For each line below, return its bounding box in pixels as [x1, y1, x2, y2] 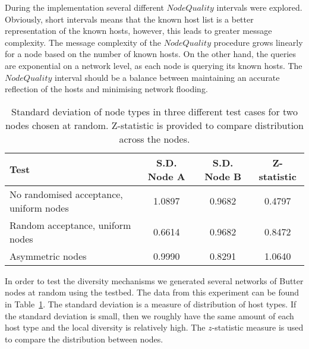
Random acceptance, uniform [10, 218, 131, 232]
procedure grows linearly [213, 36, 303, 48]
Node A [147, 169, 185, 183]
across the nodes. [119, 131, 190, 146]
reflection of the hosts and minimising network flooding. [5, 83, 208, 95]
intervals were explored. [216, 1, 302, 13]
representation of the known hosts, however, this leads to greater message [5, 24, 272, 37]
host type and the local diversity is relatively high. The [5, 321, 206, 334]
